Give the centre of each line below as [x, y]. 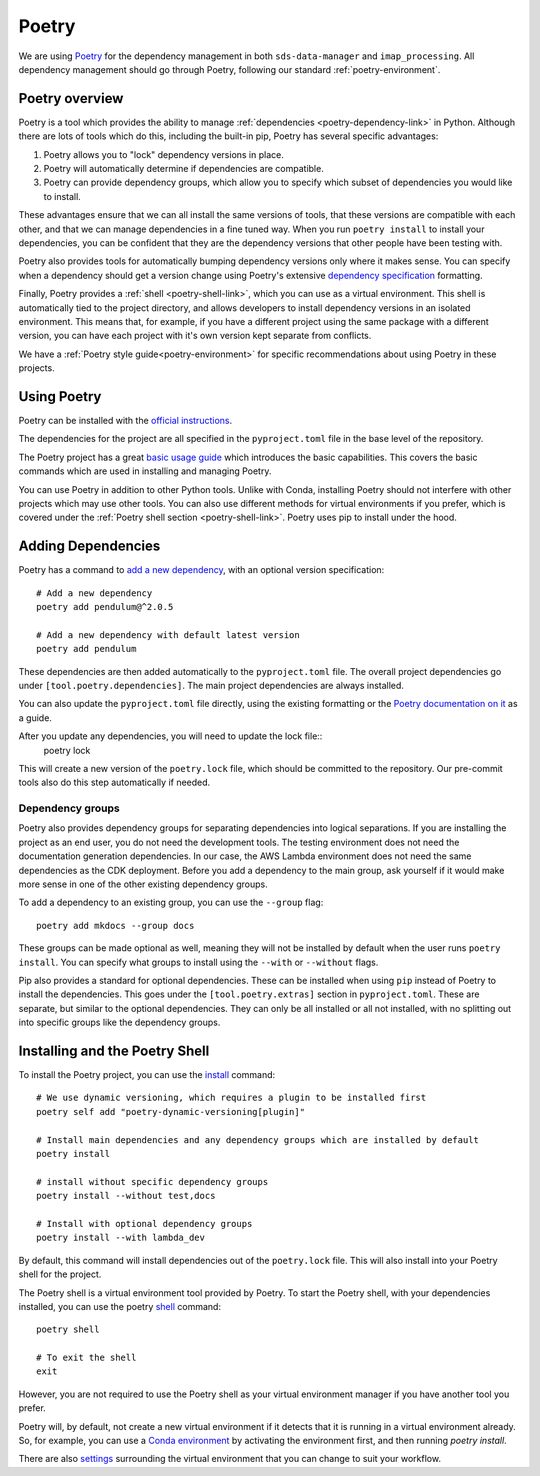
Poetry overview [71, 98]
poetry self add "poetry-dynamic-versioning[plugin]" [170, 1111]
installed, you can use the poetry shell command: [120, 1306]
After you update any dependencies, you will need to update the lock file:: [170, 736]
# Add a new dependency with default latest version [168, 634]
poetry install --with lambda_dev [120, 1238]
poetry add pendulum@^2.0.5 [105, 607]
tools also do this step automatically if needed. [114, 782]
